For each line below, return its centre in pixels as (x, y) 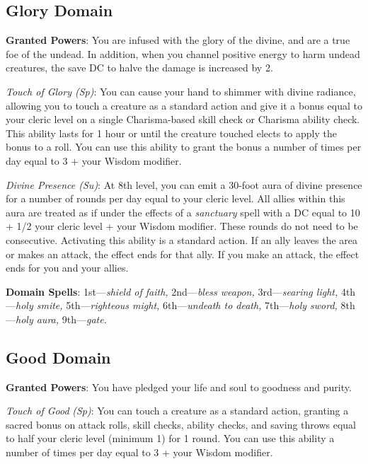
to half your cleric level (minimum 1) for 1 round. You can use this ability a (170, 438)
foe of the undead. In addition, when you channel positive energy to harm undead (183, 53)
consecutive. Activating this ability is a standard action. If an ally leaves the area (182, 239)
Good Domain (58, 357)
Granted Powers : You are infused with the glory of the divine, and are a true (178, 40)
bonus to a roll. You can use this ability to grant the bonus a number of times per (184, 147)
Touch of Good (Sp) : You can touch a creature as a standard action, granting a (177, 411)
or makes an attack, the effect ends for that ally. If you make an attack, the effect (183, 254)
